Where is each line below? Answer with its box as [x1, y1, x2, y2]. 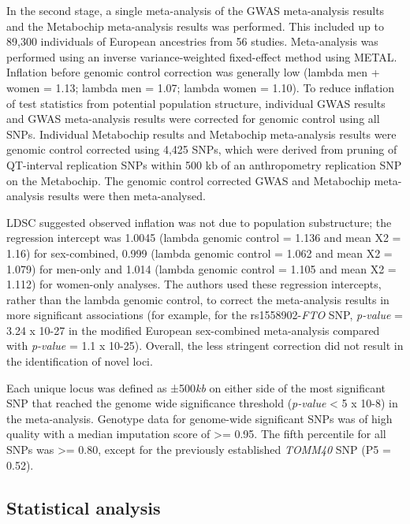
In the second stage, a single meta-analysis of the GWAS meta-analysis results [6, 2, 385, 18]
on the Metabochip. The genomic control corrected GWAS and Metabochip [6, 172, 371, 188]
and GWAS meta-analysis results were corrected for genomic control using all [6, 110, 380, 127]
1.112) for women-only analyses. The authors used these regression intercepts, [6, 276, 382, 292]
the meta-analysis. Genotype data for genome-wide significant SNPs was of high [6, 410, 393, 426]
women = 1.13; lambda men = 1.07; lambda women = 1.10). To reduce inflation [6, 79, 394, 95]
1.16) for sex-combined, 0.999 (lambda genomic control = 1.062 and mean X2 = [6, 244, 393, 261]
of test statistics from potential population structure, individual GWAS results [6, 95, 386, 111]
